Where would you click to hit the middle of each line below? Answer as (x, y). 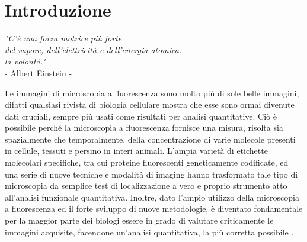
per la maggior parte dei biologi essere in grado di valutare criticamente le (139, 220)
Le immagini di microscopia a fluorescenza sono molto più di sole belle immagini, (152, 93)
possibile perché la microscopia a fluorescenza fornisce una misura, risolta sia (144, 128)
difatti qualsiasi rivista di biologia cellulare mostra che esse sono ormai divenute (150, 104)
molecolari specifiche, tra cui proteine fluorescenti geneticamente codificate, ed (147, 162)
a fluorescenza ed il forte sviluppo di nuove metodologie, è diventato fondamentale (154, 209)
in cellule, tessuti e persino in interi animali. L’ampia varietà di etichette (136, 151)
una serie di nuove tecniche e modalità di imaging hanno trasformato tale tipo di (151, 174)
